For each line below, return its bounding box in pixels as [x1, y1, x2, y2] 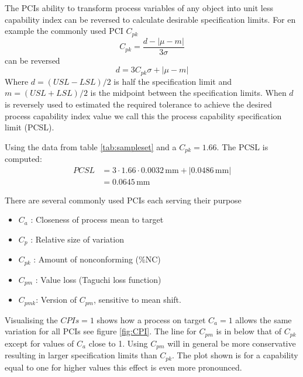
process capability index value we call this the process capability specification [5, 109, 282, 122]
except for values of [5, 337, 74, 349]
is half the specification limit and [113, 75, 232, 87]
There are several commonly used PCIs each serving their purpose [5, 193, 242, 206]
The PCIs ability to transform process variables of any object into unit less [5, 2, 273, 13]
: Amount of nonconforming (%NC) [33, 253, 161, 265]
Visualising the [5, 313, 58, 326]
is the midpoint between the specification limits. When [90, 87, 287, 99]
